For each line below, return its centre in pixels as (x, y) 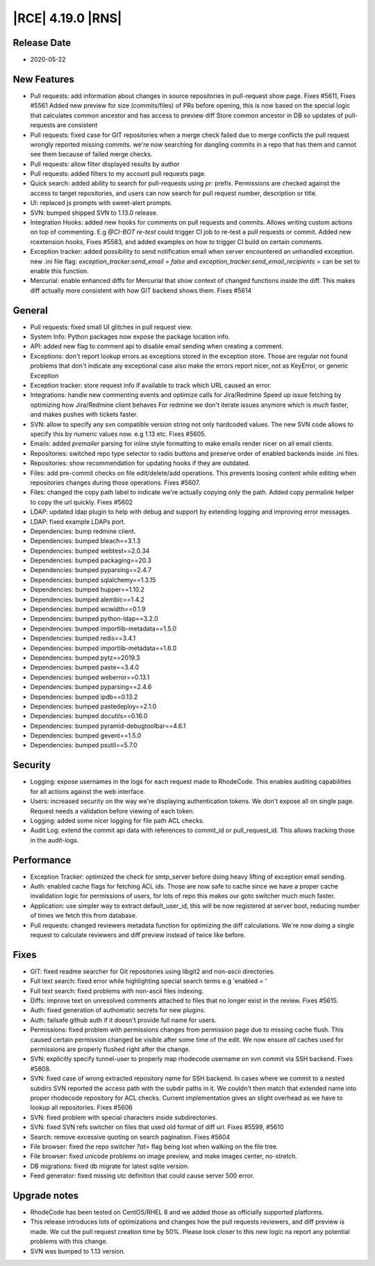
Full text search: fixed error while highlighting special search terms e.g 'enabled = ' (149, 981)
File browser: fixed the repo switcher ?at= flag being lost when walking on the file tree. (154, 1146)
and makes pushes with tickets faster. (84, 414)
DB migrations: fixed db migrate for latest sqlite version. (110, 1166)
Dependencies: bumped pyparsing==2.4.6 (91, 687)
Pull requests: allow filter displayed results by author (105, 164)
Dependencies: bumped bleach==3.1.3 (85, 541)
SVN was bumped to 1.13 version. (78, 1251)
